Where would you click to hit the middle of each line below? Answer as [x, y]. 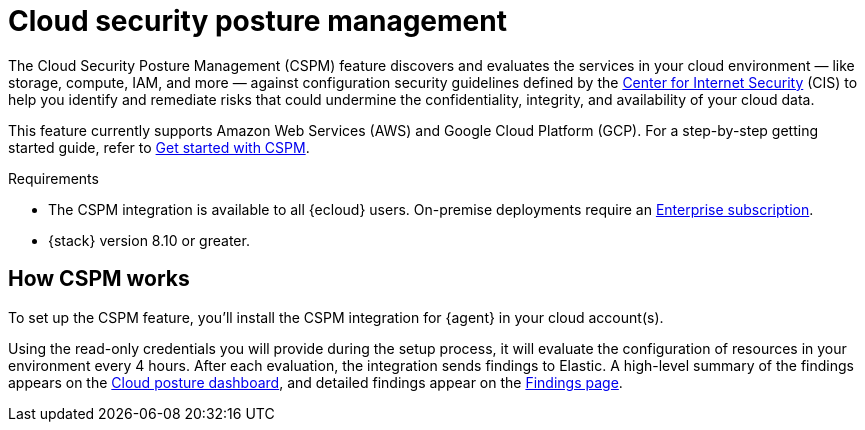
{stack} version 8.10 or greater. [149, 240]
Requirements [53, 178]
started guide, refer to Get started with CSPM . [159, 147]
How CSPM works [99, 279]
